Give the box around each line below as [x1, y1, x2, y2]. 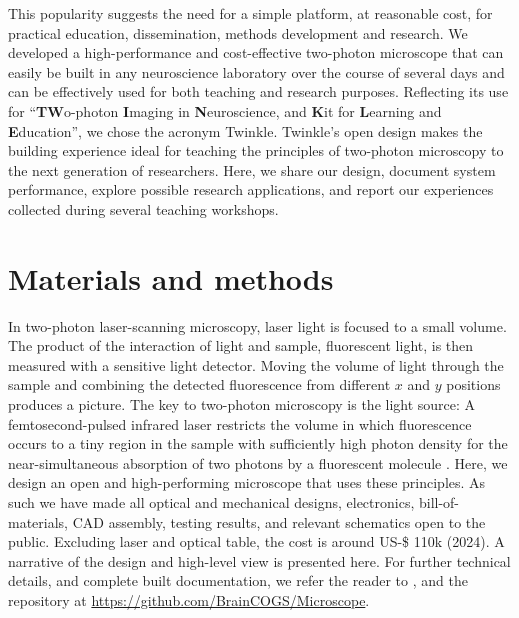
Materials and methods [8, 257, 334, 298]
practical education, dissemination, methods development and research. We [8, 22, 468, 43]
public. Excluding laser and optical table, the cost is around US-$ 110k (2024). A [8, 531, 505, 552]
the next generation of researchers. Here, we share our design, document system [8, 159, 496, 180]
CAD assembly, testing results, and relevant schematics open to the [72, 511, 486, 532]
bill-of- [418, 492, 460, 512]
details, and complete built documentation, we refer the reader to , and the [8, 570, 468, 591]
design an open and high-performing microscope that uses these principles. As [8, 472, 486, 493]
